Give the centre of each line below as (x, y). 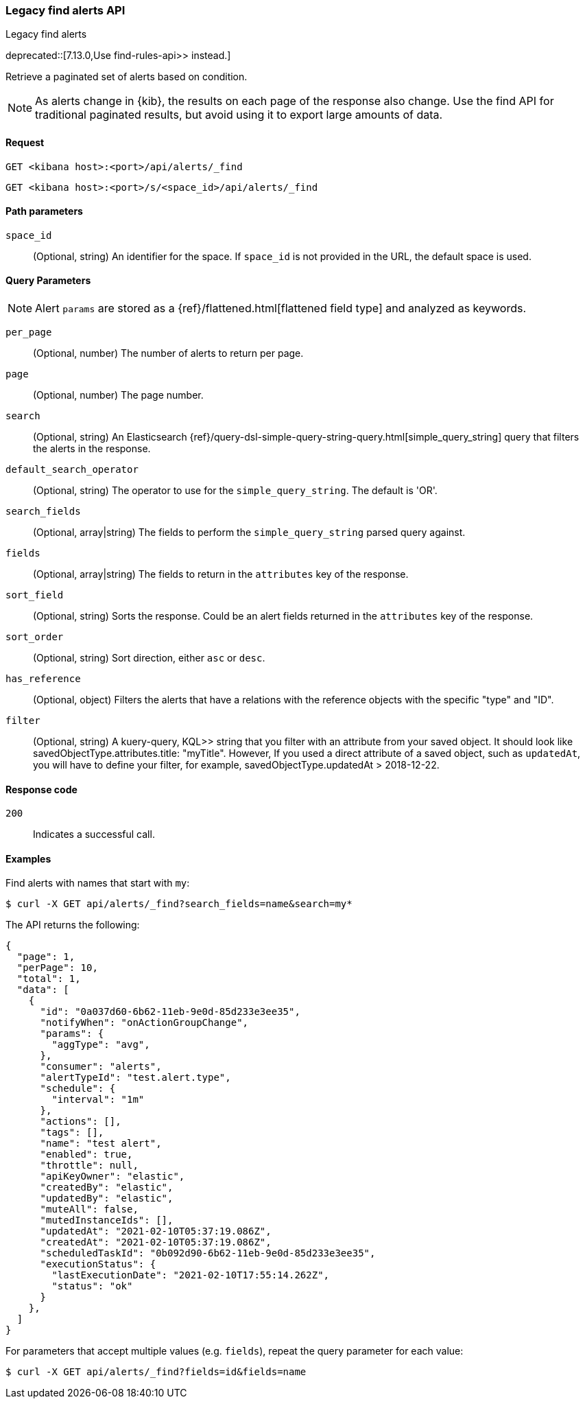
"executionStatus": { (98, 1264)
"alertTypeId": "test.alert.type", (135, 1078)
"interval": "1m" (98, 1100)
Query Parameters (48, 281)
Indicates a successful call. (94, 834)
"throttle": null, (89, 1166)
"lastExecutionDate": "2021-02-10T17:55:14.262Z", (191, 1275)
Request (25, 142)
